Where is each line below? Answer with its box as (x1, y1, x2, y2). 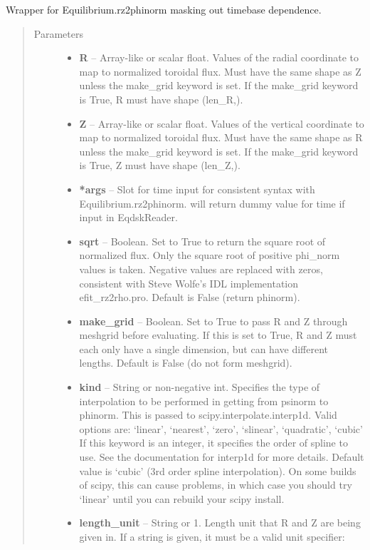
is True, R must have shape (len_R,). (79, 91, 243, 106)
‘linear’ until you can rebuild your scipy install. (79, 491, 285, 506)
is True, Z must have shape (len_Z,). (79, 158, 240, 173)
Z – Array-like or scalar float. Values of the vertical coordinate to (79, 116, 364, 131)
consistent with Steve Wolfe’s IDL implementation (79, 275, 299, 290)
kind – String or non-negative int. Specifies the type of (79, 380, 320, 394)
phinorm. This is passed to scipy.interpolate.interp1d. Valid (79, 407, 337, 422)
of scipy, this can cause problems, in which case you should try (79, 477, 352, 492)
